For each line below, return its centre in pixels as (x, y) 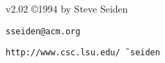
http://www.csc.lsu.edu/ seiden (83, 53)
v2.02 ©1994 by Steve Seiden (67, 8)
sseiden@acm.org (43, 31)
